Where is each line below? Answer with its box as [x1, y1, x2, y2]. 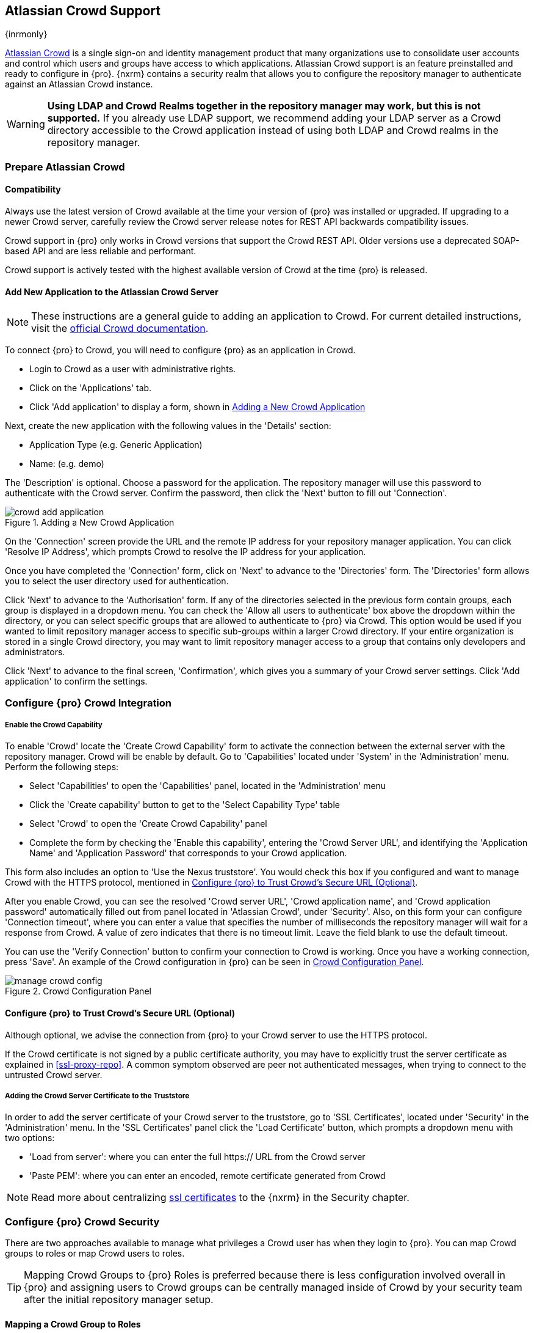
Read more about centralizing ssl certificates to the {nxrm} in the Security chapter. [31, 1191, 410, 1204]
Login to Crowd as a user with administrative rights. [29, 364, 236, 375]
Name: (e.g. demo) [29, 458, 104, 469]
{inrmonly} [5, 29, 48, 40]
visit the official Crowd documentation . [31, 322, 209, 335]
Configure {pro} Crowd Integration [5, 696, 172, 709]
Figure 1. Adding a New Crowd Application [5, 517, 175, 528]
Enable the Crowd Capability [5, 721, 103, 729]
